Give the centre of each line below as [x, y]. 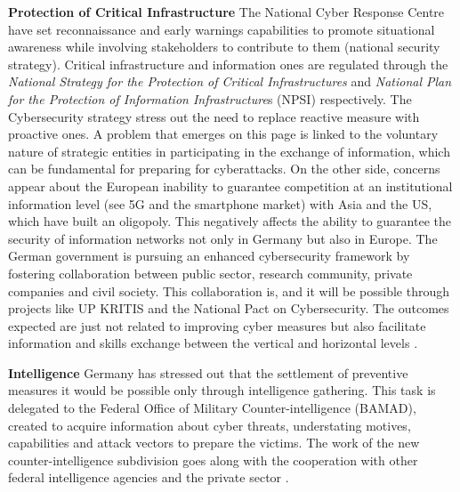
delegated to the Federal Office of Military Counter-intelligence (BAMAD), [212, 408]
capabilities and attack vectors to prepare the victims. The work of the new [214, 443]
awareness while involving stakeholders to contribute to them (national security [224, 47]
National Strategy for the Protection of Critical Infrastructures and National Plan [230, 81]
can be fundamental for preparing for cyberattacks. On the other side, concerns [224, 169]
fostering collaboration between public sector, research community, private [210, 273]
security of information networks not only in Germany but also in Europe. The [223, 238]
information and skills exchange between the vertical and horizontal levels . [213, 343]
